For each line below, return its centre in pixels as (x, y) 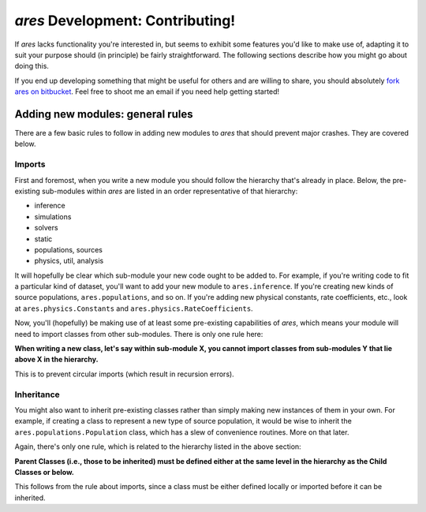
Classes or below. (44, 472)
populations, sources (68, 249)
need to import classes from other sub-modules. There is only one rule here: (139, 334)
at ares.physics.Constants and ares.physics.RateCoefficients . (134, 308)
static (43, 239)
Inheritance (37, 394)
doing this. (32, 66)
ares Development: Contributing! (125, 21)
